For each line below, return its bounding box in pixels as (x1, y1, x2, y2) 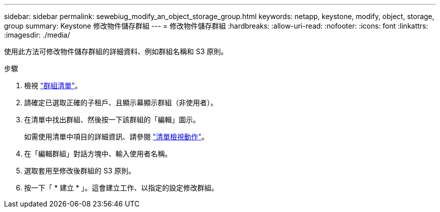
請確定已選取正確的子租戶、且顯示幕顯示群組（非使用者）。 (24, 98, 217, 107)
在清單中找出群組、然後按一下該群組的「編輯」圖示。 (24, 115, 200, 124)
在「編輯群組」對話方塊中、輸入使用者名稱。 (24, 149, 172, 158)
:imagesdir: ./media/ (4, 31, 70, 39)
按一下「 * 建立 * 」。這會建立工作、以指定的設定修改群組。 (24, 183, 218, 192)
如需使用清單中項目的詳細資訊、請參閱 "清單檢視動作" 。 (24, 132, 208, 141)
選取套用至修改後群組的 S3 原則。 (24, 166, 136, 175)
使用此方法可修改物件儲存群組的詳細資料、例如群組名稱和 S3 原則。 (4, 47, 228, 56)
